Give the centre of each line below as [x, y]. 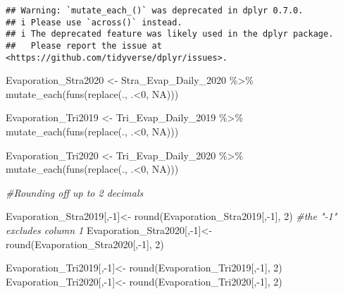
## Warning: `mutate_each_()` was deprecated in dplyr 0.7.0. [155, 11]
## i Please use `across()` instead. [94, 22]
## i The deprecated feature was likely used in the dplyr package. [170, 34]
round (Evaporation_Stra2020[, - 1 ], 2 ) [85, 244]
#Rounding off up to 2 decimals [75, 192]
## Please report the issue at [84, 45]
